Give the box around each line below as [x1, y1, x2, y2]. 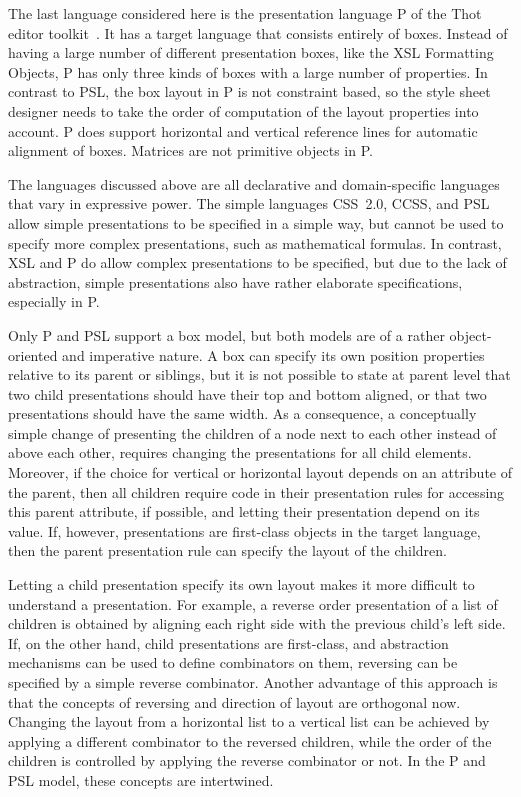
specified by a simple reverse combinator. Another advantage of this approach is [8, 672, 498, 692]
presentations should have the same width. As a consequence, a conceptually [8, 403, 477, 424]
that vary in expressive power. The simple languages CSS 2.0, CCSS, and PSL [8, 193, 490, 214]
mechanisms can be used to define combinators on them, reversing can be [8, 652, 458, 673]
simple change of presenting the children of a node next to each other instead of [8, 422, 497, 443]
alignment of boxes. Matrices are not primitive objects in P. [8, 140, 373, 161]
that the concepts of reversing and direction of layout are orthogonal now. [8, 691, 461, 712]
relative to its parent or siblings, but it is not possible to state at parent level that [8, 364, 511, 385]
